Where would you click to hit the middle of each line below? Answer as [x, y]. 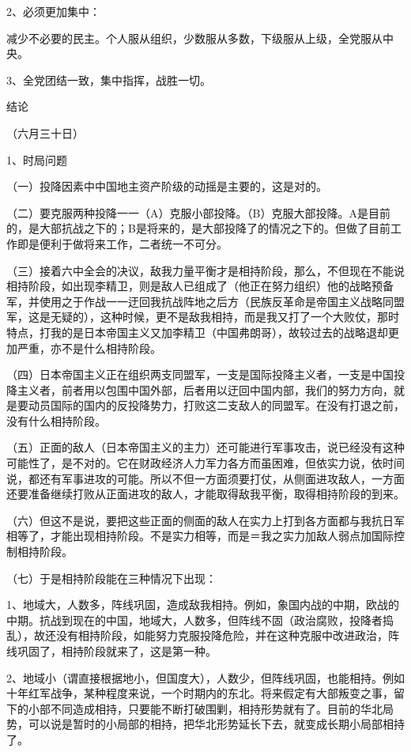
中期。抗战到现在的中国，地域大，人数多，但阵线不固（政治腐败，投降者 [194, 620]
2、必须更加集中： [53, 11]
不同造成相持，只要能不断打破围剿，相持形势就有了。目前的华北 [216, 708]
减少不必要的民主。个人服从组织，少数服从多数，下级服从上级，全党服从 [194, 38]
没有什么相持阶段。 [56, 420]
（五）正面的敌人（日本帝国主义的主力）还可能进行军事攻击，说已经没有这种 [205, 447]
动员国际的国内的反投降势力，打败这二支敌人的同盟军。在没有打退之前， [216, 405]
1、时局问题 [37, 159]
